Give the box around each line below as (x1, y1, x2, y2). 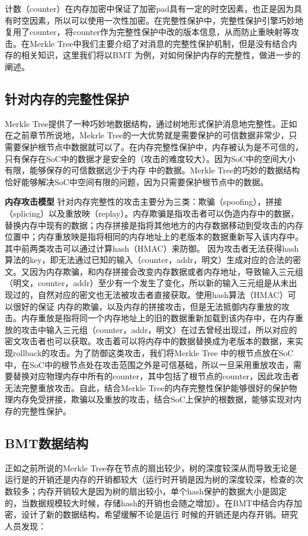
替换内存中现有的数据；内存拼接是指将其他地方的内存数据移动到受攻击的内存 (5, 218, 303, 231)
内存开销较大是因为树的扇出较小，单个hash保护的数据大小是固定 (37, 485, 287, 497)
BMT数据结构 (5, 434, 88, 452)
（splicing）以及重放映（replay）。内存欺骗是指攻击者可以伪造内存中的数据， (5, 207, 299, 219)
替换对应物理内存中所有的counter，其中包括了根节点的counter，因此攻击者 (12, 370, 300, 382)
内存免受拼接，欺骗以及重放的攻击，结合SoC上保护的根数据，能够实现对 (12, 393, 293, 405)
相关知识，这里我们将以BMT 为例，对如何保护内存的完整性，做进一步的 (21, 49, 301, 61)
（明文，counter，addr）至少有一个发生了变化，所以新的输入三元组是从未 (5, 277, 289, 289)
